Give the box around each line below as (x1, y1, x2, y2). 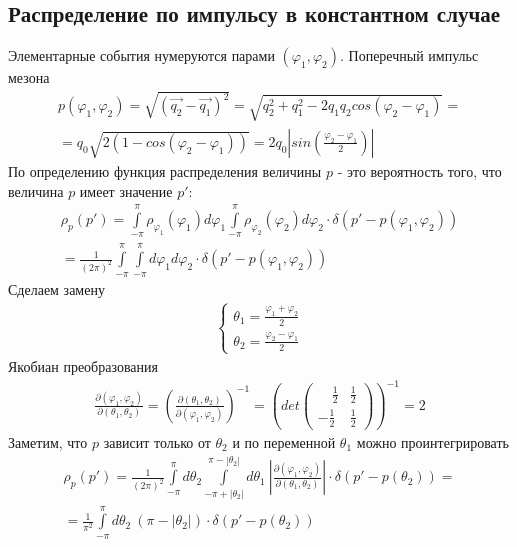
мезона (8, 67, 50, 88)
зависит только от (103, 431, 211, 452)
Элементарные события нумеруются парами (8, 45, 275, 66)
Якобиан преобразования (8, 355, 158, 376)
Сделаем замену (8, 278, 105, 299)
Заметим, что (8, 431, 88, 452)
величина (8, 180, 64, 201)
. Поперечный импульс (339, 45, 479, 66)
